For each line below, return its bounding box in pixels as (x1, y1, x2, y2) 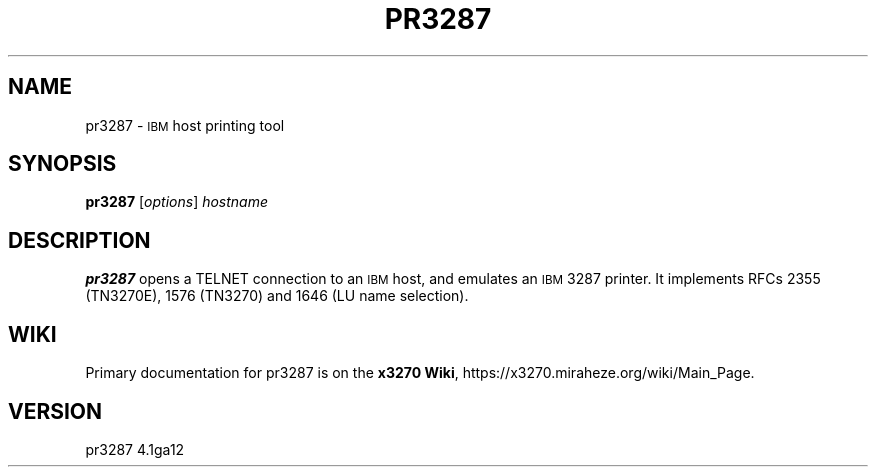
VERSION (8, 398, 103, 424)
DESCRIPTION (8, 227, 151, 253)
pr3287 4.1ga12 (85, 440, 185, 458)
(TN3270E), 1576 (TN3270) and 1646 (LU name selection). (85, 287, 469, 305)
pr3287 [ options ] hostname (85, 193, 269, 211)
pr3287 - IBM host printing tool (85, 116, 285, 134)
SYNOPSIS (8, 151, 117, 177)
